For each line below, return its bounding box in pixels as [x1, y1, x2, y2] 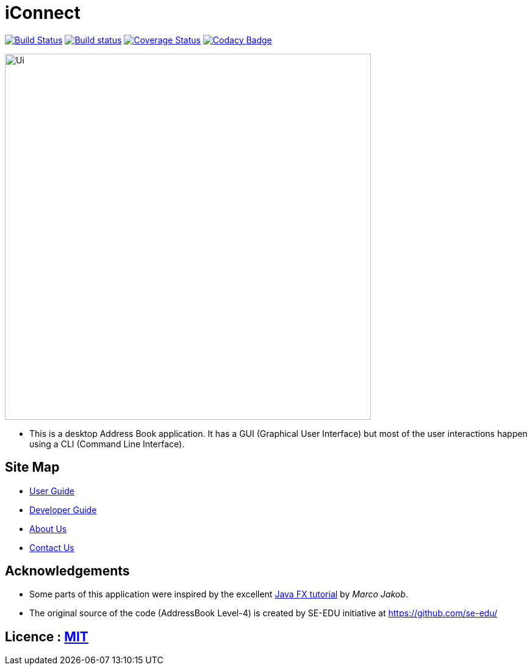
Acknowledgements [5, 563, 130, 579]
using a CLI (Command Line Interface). [29, 438, 185, 449]
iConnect [5, 2, 81, 23]
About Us [29, 523, 67, 534]
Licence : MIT [5, 629, 88, 644]
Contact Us [29, 542, 74, 553]
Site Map [5, 459, 60, 475]
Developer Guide [29, 504, 97, 515]
